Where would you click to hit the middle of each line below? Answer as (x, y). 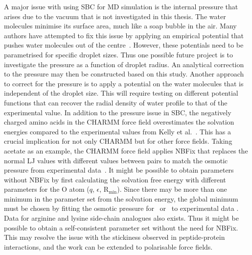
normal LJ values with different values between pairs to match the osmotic (116, 160)
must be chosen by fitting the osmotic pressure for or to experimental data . (121, 208)
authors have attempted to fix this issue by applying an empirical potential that (124, 35)
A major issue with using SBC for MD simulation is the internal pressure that (121, 6)
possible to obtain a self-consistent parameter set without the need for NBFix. (121, 227)
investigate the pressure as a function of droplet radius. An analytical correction (124, 64)
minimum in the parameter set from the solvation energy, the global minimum (121, 198)
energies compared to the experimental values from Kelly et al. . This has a (117, 131)
